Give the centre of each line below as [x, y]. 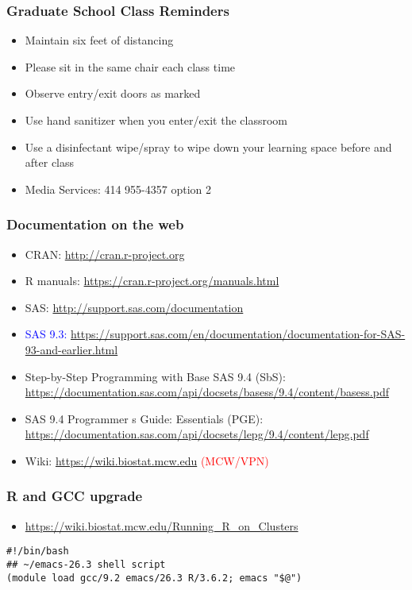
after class [50, 162]
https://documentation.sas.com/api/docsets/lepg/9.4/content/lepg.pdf [197, 434]
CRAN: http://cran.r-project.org [105, 254]
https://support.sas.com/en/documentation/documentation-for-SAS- [238, 334]
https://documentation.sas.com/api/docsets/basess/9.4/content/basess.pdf [207, 392]
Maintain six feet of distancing [99, 40]
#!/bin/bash [38, 551]
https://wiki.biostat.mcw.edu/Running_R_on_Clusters [162, 525]
